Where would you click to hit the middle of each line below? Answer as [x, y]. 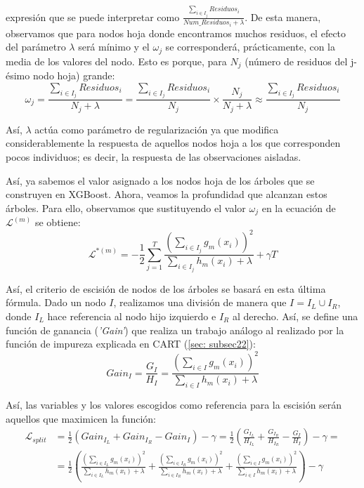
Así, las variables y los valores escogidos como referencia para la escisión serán [174, 405]
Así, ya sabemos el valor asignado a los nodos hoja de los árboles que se [160, 180]
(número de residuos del [296, 61]
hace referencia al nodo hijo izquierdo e [132, 316]
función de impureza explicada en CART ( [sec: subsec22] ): [131, 344]
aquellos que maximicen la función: [81, 418]
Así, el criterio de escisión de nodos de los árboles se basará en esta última [166, 288]
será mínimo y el [114, 47]
